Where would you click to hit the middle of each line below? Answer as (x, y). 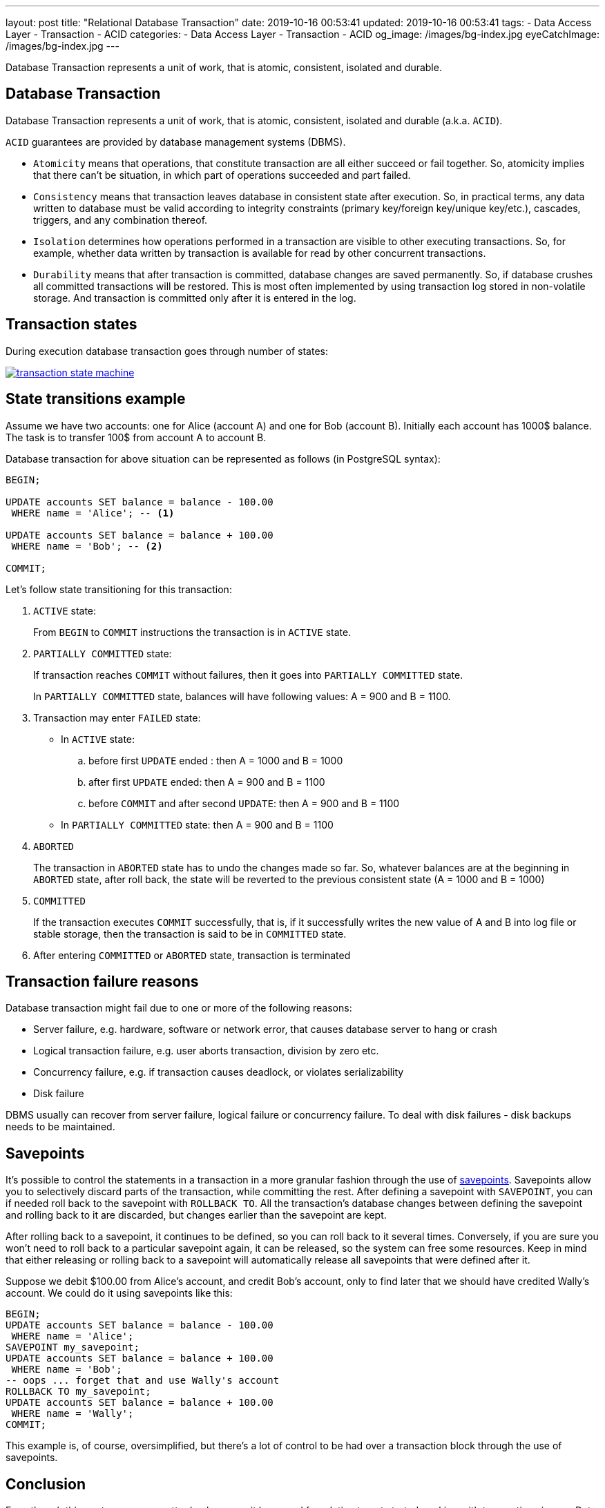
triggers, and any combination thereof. (121, 220)
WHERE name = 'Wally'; (73, 1414)
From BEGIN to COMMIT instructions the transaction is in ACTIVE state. (192, 632)
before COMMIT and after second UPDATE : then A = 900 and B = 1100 (244, 803)
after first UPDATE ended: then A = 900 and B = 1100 (207, 782)
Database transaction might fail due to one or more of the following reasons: (179, 1008)
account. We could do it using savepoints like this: (119, 1293)
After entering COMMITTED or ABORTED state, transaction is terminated (192, 955)
